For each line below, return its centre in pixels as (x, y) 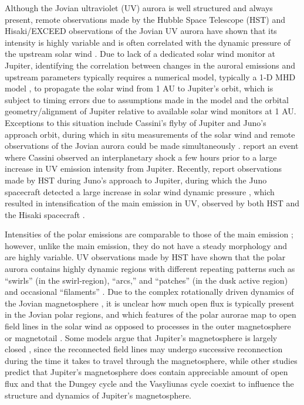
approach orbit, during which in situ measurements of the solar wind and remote (150, 134)
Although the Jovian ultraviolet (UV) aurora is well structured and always (139, 8)
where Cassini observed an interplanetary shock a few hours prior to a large (141, 157)
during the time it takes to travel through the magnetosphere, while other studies (151, 360)
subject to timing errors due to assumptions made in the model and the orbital (147, 99)
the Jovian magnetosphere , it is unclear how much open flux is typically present (150, 303)
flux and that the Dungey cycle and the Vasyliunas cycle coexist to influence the (149, 383)
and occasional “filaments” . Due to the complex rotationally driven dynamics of (149, 292)
